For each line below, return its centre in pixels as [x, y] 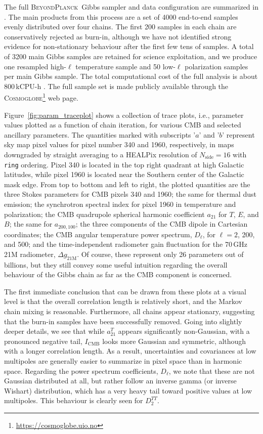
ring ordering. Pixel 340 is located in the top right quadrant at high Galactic [124, 164]
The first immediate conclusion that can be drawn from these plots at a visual [125, 291]
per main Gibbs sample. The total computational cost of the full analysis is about [131, 76]
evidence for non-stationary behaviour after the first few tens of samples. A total [129, 46]
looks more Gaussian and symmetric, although [174, 341]
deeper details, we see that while [54, 331]
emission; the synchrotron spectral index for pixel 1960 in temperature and [120, 204]
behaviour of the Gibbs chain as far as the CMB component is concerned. [118, 274]
